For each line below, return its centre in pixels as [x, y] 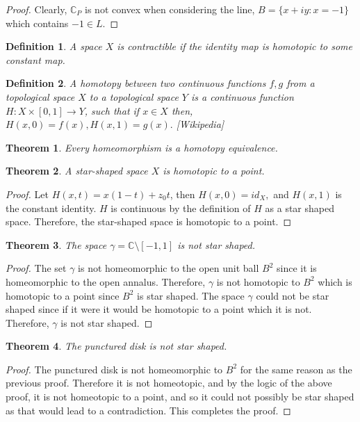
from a [301, 83]
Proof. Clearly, [36, 9]
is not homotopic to [258, 281]
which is [335, 281]
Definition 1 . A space [54, 46]
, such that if [112, 110]
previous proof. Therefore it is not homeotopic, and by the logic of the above [169, 383]
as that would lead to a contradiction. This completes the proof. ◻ [148, 410]
